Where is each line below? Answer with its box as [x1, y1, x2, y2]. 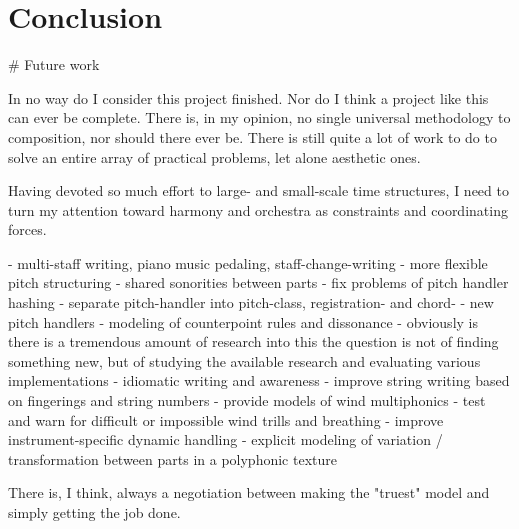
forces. [8, 219, 47, 240]
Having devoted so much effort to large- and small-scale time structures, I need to [8, 180, 509, 201]
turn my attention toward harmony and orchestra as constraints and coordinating [8, 199, 508, 220]
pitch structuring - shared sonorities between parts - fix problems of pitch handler [8, 272, 509, 293]
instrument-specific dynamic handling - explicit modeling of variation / [8, 429, 443, 450]
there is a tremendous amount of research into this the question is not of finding [8, 331, 499, 352]
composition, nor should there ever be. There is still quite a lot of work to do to [8, 126, 497, 147]
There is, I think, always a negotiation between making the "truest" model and [8, 482, 490, 503]
